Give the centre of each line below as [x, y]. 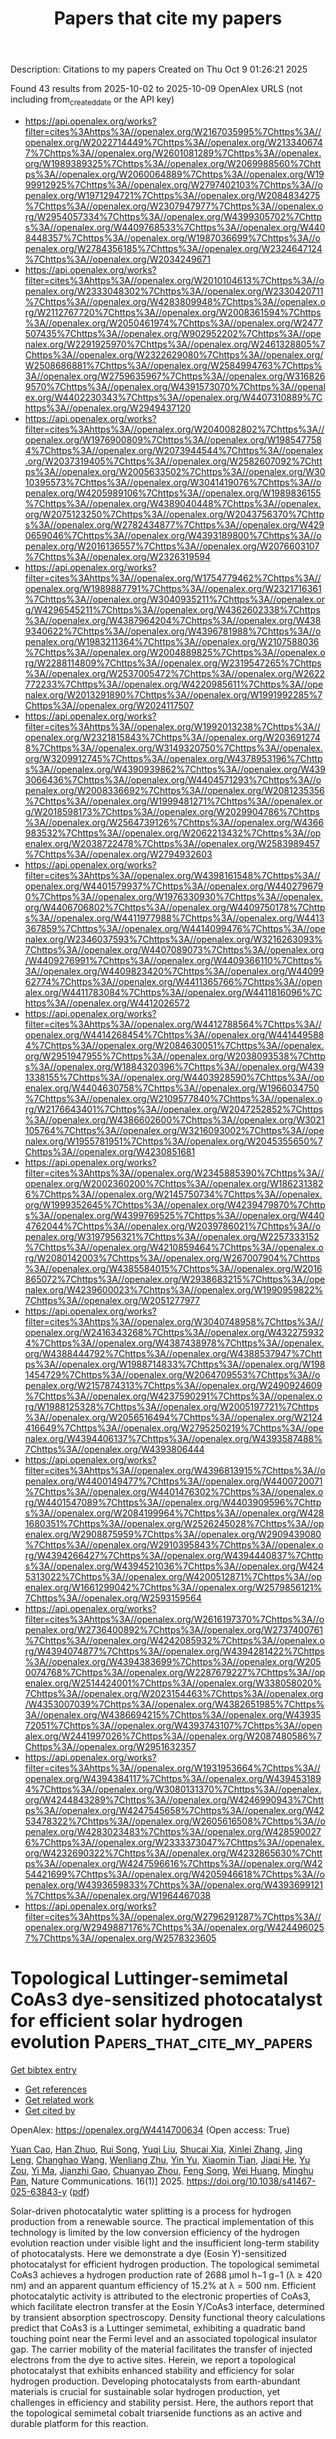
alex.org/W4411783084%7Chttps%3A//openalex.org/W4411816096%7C [173, 992]
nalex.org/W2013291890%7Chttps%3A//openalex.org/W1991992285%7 [173, 694]
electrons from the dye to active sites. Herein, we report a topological [153, 2359]
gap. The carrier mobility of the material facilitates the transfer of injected [161, 2349]
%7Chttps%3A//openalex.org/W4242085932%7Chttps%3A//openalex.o [174, 1640]
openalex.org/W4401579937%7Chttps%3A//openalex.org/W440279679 [174, 886]
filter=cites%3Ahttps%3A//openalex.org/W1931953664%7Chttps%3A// [172, 1768]
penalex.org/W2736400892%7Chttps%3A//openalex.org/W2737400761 [173, 1629]
